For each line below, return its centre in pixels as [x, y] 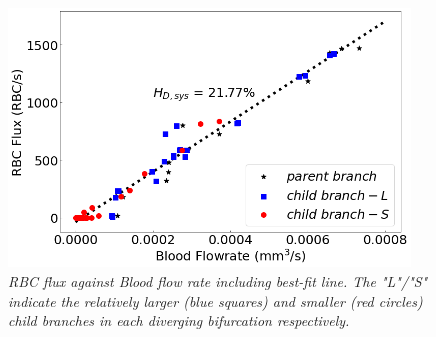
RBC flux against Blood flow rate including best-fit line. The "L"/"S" [218, 280]
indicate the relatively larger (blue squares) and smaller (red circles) [215, 300]
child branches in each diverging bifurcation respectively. [179, 320]
